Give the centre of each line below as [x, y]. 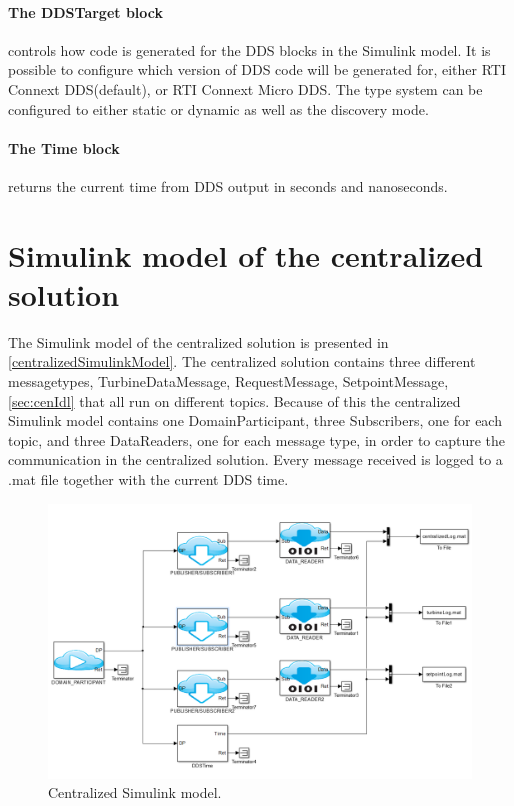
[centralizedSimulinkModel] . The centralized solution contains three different [242, 361]
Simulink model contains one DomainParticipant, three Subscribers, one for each [255, 420]
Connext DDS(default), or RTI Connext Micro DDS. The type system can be [245, 88]
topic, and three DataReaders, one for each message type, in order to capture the [257, 439]
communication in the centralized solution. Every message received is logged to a [255, 459]
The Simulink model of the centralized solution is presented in [198, 341]
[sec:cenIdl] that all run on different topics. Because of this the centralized [234, 400]
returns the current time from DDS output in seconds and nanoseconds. [228, 185]
